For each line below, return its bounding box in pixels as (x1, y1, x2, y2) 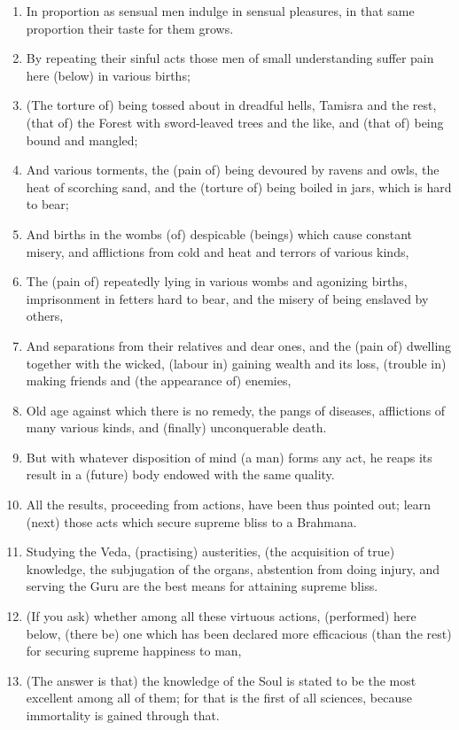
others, (26, 307, 64, 325)
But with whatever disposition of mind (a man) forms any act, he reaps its (26, 447, 432, 466)
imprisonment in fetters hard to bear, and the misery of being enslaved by (26, 289, 429, 307)
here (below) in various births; (26, 66, 191, 84)
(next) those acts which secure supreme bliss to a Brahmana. (26, 512, 357, 531)
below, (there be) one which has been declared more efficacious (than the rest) (26, 624, 452, 642)
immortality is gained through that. (26, 706, 220, 724)
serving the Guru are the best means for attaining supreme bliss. (26, 577, 378, 595)
